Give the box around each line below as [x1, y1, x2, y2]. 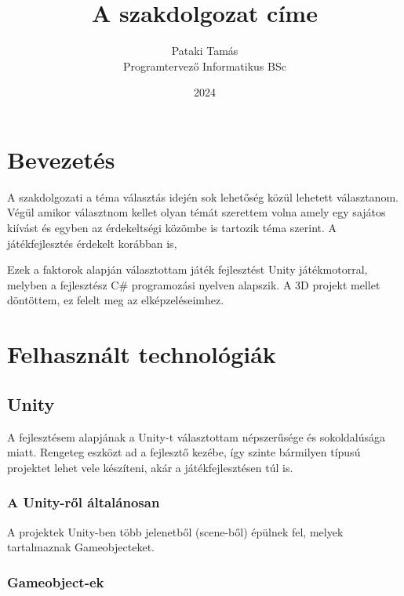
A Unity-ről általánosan [7, 492, 160, 512]
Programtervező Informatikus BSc [123, 57, 286, 74]
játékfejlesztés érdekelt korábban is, [7, 234, 177, 251]
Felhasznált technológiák [7, 338, 276, 370]
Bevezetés [7, 143, 115, 175]
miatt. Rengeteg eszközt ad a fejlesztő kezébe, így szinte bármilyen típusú [7, 444, 361, 460]
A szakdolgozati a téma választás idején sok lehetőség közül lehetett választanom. [7, 188, 399, 205]
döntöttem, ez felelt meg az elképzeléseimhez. [7, 292, 224, 308]
